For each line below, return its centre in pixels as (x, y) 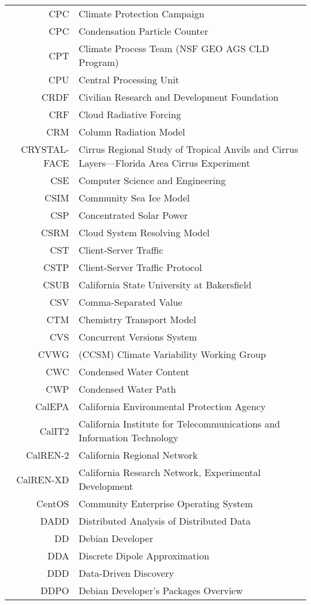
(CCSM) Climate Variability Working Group (172, 354)
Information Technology (129, 437)
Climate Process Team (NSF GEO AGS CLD (174, 48)
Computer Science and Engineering (152, 180)
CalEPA (52, 406)
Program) (99, 62)
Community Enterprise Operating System (166, 503)
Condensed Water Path (127, 389)
